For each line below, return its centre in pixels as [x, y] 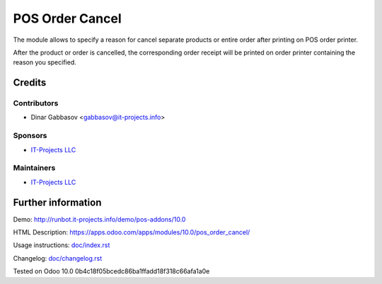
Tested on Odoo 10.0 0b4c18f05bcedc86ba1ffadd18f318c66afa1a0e [111, 271]
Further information [57, 202]
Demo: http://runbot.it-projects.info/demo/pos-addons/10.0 [99, 219]
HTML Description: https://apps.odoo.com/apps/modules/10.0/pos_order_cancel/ [132, 232]
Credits [30, 83]
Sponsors [30, 136]
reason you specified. [45, 62]
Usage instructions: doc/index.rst [62, 245]
